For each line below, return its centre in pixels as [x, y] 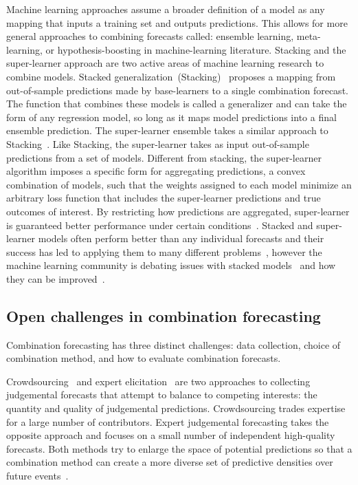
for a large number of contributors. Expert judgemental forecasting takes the [168, 421]
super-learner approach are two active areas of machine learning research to [165, 63]
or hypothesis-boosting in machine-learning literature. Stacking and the [196, 49]
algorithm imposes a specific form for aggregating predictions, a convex [156, 171]
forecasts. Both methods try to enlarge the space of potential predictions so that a [179, 448]
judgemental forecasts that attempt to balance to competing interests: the [162, 395]
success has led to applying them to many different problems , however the [164, 251]
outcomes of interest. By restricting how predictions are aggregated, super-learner [178, 211]
